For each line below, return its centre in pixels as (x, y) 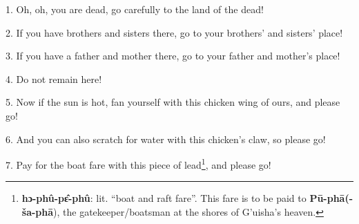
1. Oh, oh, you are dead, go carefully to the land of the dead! (135, 9)
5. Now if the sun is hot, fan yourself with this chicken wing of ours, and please (173, 102)
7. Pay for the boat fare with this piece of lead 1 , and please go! (138, 164)
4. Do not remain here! (54, 78)
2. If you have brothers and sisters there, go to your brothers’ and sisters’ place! (174, 32)
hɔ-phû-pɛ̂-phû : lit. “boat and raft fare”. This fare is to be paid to (164, 198)
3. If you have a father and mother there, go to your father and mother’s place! (173, 56)
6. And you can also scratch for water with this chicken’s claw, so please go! (166, 139)
